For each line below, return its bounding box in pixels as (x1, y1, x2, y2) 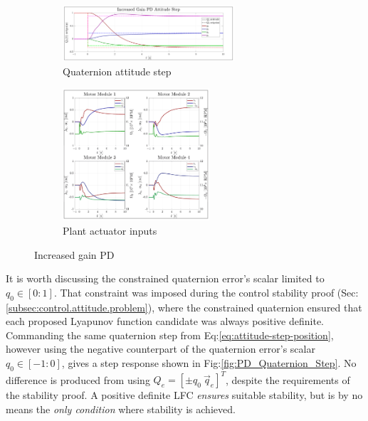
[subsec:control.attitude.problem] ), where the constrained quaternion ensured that (6, 299, 362, 314)
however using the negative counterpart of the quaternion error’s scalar (6, 341, 315, 356)
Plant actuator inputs (63, 223, 157, 238)
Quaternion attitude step (63, 63, 172, 78)
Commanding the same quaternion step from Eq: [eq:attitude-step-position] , (6, 327, 334, 342)
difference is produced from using (6, 372, 150, 387)
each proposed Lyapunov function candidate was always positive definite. (6, 314, 325, 329)
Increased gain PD (34, 247, 115, 262)
